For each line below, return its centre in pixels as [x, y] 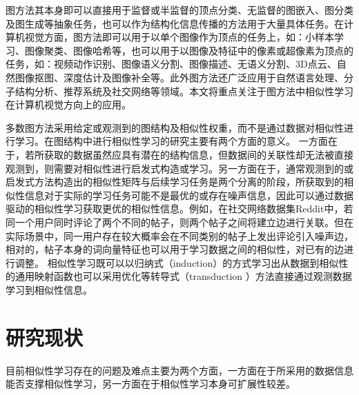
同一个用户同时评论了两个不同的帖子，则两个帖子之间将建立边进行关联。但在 [179, 222]
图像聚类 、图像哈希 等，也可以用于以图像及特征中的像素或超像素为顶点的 [189, 50]
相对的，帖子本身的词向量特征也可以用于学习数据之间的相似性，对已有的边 [175, 249]
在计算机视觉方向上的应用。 [68, 104]
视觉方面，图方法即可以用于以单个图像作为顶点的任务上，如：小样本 [179, 37]
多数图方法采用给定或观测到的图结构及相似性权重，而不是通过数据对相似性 [175, 127]
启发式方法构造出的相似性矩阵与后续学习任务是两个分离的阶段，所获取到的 [175, 182]
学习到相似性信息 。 [49, 289]
